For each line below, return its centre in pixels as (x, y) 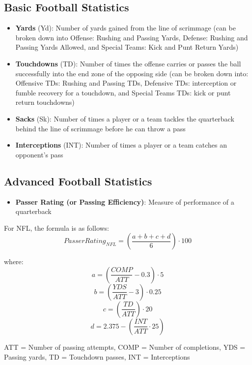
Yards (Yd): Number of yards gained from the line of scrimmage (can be (126, 28)
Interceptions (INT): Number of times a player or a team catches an (121, 145)
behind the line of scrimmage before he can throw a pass (100, 128)
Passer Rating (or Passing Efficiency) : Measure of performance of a (125, 201)
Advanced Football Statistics (78, 181)
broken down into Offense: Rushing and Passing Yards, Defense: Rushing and (132, 37)
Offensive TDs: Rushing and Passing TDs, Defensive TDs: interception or (126, 83)
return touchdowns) (45, 102)
